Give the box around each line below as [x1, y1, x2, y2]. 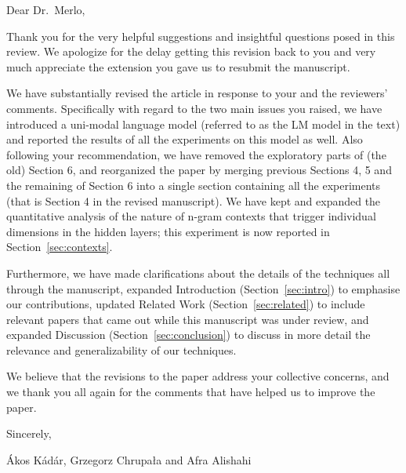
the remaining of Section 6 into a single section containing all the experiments [6, 176, 381, 193]
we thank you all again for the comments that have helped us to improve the [6, 384, 375, 400]
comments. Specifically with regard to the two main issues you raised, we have [6, 100, 382, 116]
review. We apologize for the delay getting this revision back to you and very [6, 43, 376, 60]
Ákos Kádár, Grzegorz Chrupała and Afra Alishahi [6, 451, 252, 468]
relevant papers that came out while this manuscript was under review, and [6, 311, 369, 327]
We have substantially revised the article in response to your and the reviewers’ [6, 85, 388, 101]
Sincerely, [6, 425, 52, 442]
